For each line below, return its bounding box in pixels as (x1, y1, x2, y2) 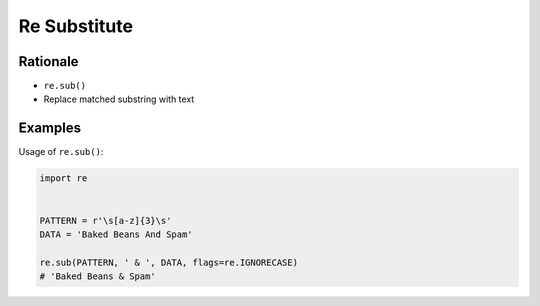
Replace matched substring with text (43, 93, 195, 105)
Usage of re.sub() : (18, 146, 104, 158)
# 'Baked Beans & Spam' (39, 271, 157, 282)
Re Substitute (18, 15, 134, 37)
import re (39, 173, 88, 184)
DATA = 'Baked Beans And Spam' (39, 228, 194, 240)
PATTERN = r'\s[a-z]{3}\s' (39, 215, 172, 226)
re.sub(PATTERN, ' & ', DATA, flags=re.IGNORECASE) (39, 256, 299, 268)
